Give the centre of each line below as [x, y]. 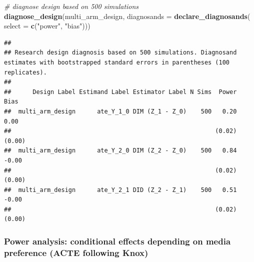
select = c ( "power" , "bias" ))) [47, 26]
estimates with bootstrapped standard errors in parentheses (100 [117, 62]
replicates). [25, 72]
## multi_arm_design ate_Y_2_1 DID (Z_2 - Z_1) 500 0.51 [120, 190]
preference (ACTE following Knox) [76, 252]
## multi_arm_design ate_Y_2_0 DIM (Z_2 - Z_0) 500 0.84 [120, 151]
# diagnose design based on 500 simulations [71, 6]
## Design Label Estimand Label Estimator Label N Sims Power [120, 92]
